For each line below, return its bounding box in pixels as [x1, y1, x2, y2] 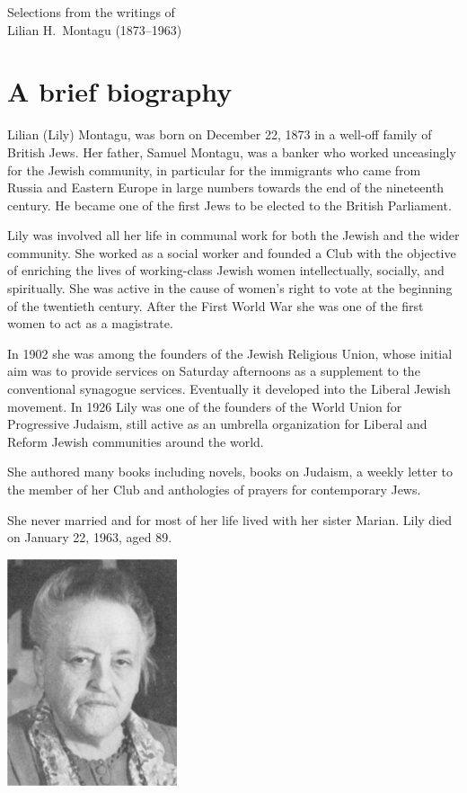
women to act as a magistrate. [7, 314, 173, 333]
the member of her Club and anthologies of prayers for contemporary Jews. [7, 480, 421, 498]
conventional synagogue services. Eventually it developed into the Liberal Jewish [7, 379, 451, 398]
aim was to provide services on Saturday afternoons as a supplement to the [7, 361, 420, 380]
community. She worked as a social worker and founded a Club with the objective [7, 243, 456, 262]
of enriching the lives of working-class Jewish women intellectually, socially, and [7, 261, 445, 280]
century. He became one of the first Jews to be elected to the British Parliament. [7, 195, 452, 214]
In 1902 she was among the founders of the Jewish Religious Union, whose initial [7, 343, 453, 362]
